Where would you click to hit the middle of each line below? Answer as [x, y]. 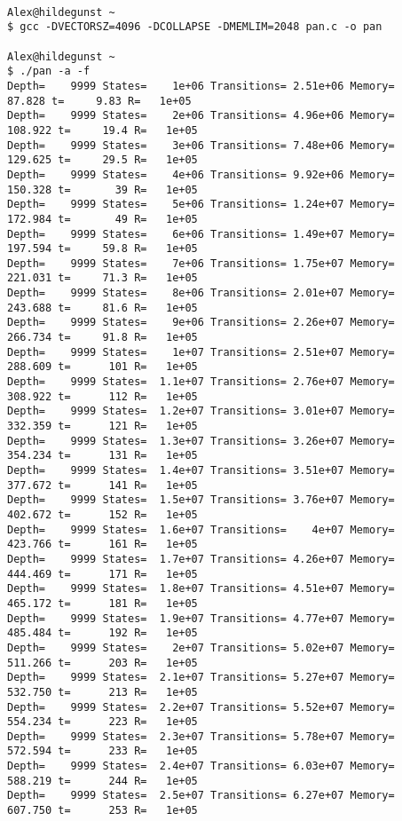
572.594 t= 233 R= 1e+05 [102, 751]
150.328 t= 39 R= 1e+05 [102, 189]
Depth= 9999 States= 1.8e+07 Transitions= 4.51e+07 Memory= [201, 589]
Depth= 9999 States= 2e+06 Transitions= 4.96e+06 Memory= [201, 116]
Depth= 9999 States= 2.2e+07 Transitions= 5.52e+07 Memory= [201, 707]
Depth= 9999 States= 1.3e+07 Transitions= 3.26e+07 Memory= [201, 441]
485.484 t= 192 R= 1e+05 [102, 633]
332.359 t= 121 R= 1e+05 [102, 426]
